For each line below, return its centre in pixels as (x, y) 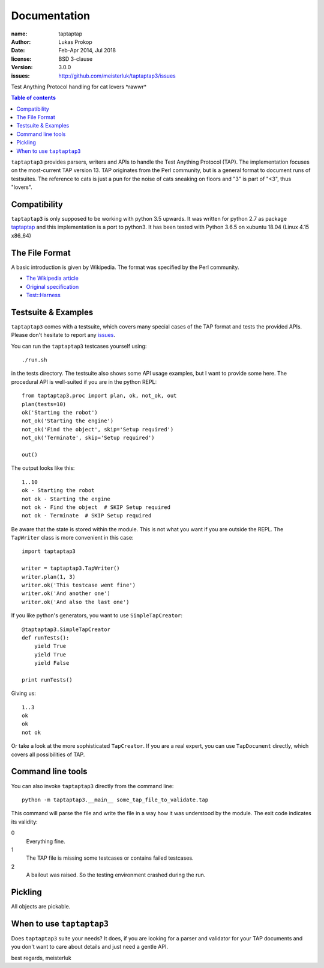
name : (19, 34)
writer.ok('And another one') (66, 593)
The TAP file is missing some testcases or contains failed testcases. (110, 858)
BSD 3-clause (76, 59)
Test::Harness (43, 295)
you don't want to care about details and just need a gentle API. (89, 947)
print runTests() (47, 680)
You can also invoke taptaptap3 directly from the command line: (92, 786)
